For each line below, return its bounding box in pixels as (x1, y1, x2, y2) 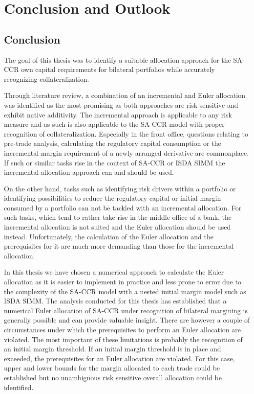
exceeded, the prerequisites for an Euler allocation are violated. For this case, (4, 353, 235, 363)
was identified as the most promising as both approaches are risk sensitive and (4, 99, 238, 110)
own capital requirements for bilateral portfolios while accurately (21, 64, 215, 74)
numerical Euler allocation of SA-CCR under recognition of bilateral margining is (4, 305, 248, 315)
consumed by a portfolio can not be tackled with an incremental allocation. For (4, 202, 242, 212)
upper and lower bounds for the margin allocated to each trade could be (4, 363, 220, 373)
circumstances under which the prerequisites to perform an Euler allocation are (4, 324, 241, 335)
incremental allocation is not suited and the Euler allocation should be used (4, 222, 231, 232)
